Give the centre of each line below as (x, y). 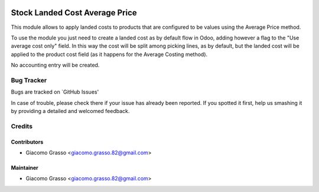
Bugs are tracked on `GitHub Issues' (55, 92)
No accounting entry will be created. (55, 65)
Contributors (27, 142)
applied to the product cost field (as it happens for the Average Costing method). (109, 54)
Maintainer (25, 167)
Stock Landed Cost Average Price (74, 13)
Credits (22, 126)
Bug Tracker (29, 80)
